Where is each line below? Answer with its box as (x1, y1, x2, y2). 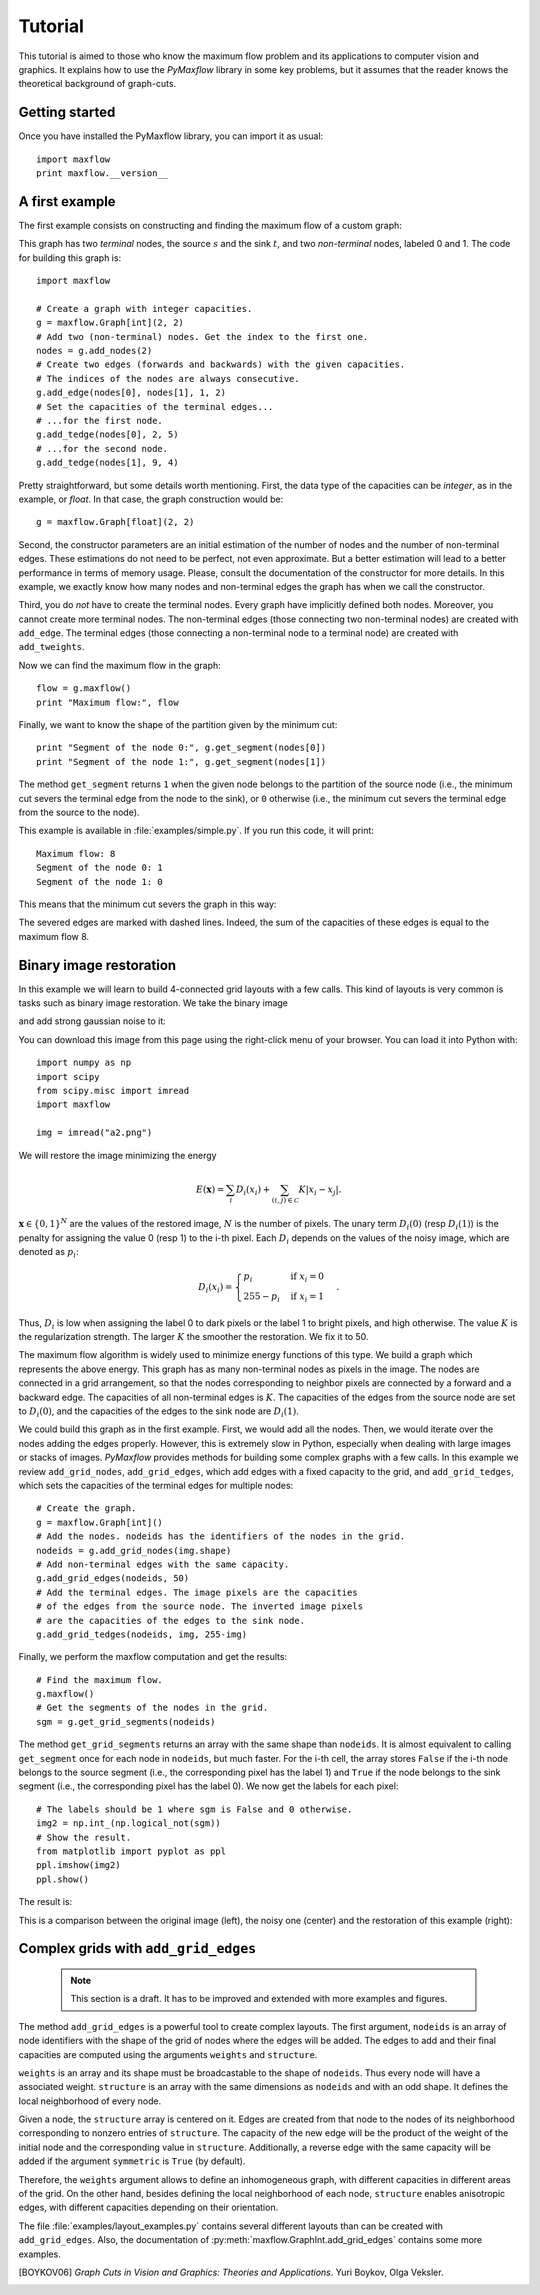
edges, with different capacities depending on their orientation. (18, 2201, 279, 2214)
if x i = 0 (290, 1271, 325, 1285)
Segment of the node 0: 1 (36, 862, 164, 874)
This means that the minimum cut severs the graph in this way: (18, 898, 277, 910)
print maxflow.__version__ (36, 168, 169, 179)
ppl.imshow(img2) (36, 1860, 121, 1871)
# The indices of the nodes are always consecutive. (36, 373, 300, 384)
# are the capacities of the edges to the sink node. (36, 1615, 305, 1626)
